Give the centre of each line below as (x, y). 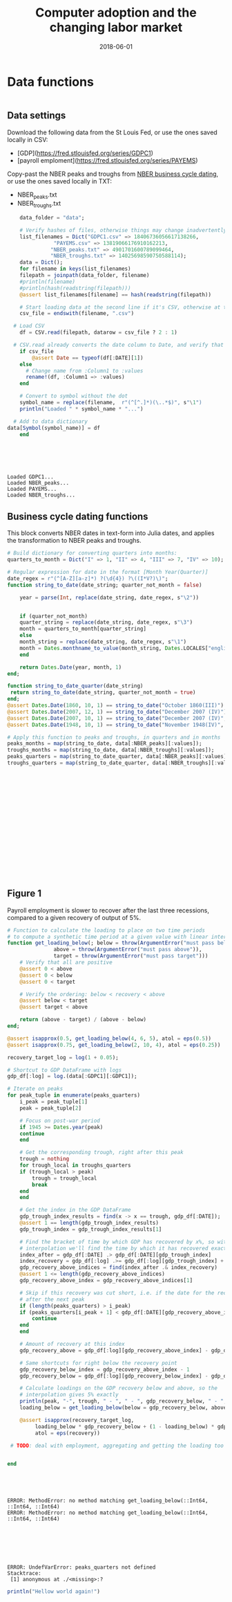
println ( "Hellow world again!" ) (54, 1592)
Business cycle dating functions (78, 516)
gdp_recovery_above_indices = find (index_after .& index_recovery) (118, 1268)
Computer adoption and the (116, 13)
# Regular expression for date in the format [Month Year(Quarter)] (108, 573)
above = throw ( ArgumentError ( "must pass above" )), (128, 950)
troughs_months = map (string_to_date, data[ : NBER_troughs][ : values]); (111, 750)
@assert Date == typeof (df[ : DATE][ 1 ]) (88, 358)
